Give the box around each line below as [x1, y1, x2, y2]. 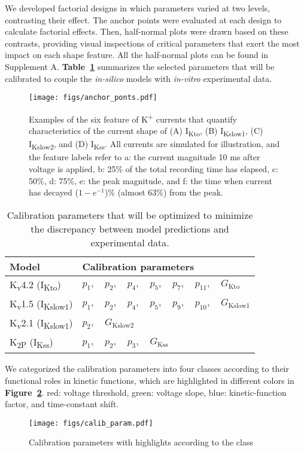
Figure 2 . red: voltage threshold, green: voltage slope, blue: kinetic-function [5, 386, 287, 398]
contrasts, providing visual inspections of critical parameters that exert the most [5, 36, 300, 49]
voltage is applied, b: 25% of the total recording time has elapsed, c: [29, 162, 278, 175]
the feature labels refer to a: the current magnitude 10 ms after [29, 151, 260, 163]
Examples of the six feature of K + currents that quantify [29, 111, 237, 125]
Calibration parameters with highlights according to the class [29, 436, 253, 448]
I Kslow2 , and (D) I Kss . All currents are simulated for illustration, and [29, 138, 280, 151]
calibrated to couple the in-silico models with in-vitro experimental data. [5, 72, 272, 84]
